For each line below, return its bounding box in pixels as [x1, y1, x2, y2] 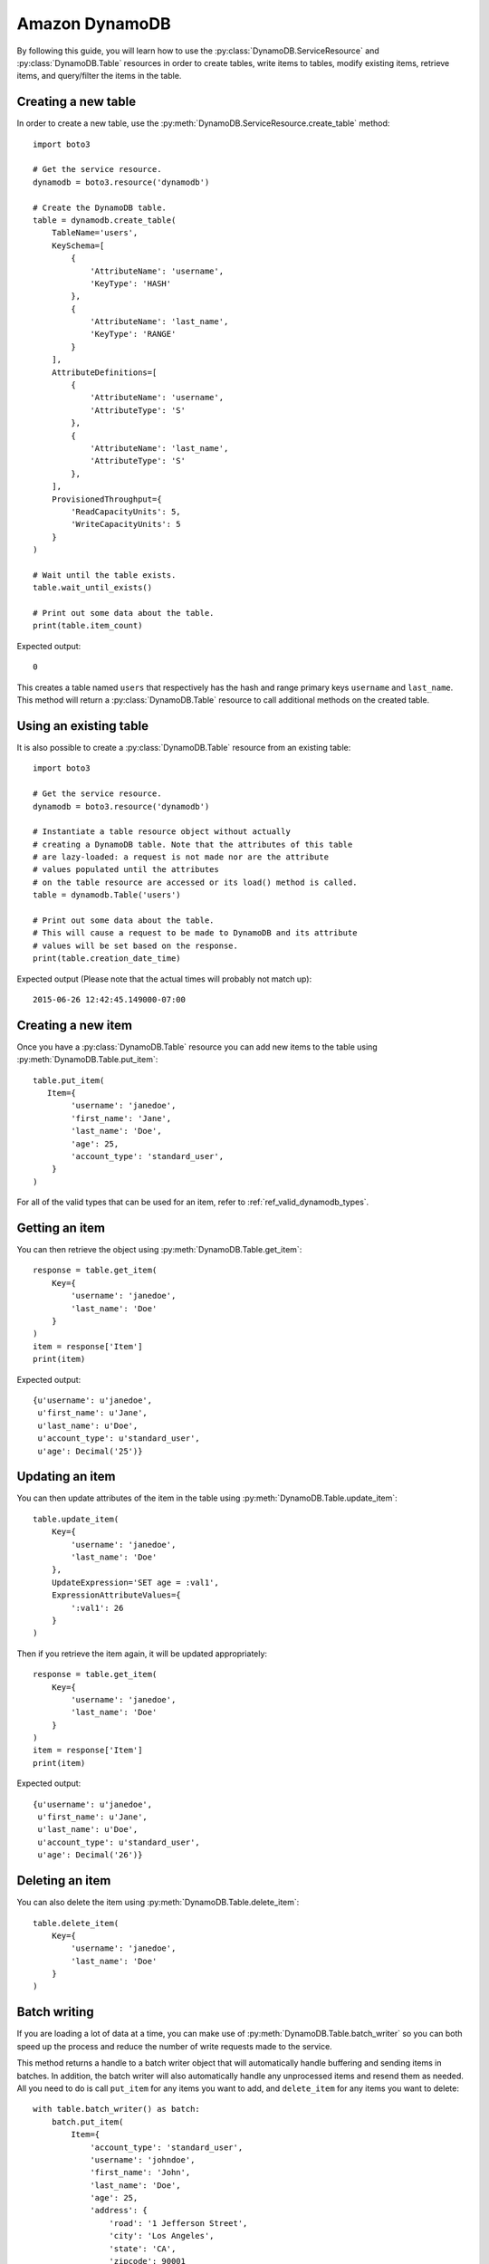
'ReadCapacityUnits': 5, [71, 506, 181, 516]
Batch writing [16, 2004, 94, 2019]
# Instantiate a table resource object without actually [33, 827, 292, 837]
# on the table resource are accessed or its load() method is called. [33, 877, 358, 887]
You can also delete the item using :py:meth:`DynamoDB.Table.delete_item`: [16, 1897, 300, 1908]
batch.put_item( [51, 2116, 124, 2127]
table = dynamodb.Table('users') [33, 890, 181, 900]
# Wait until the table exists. [33, 570, 177, 580]
